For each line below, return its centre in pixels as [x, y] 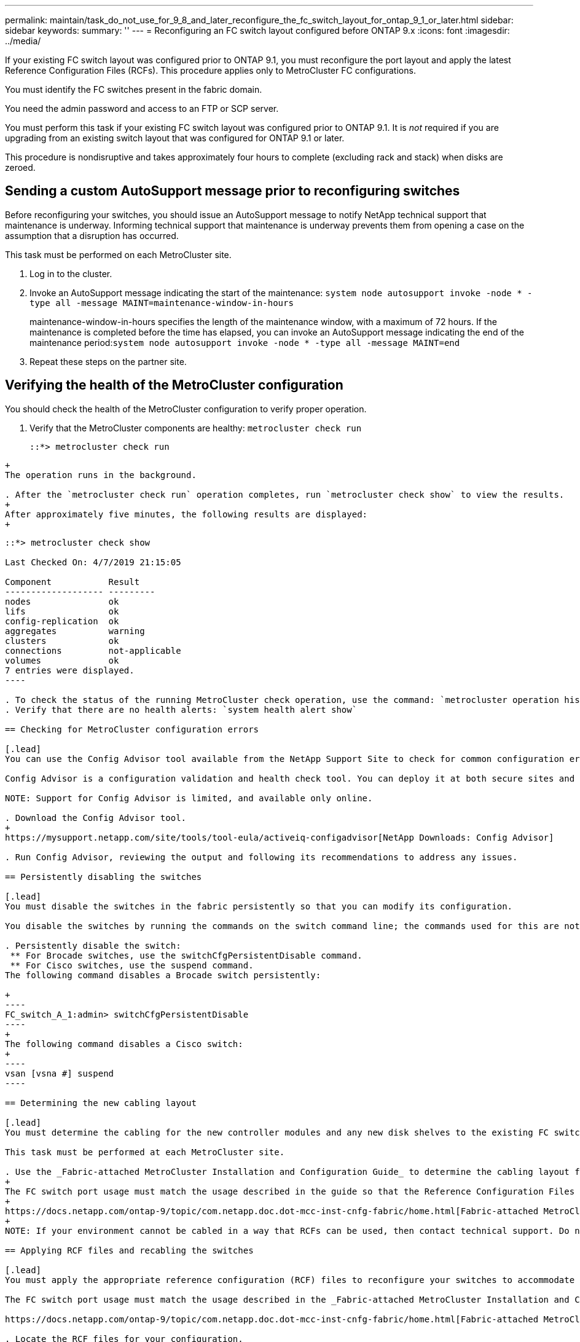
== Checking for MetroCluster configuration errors [132, 729]
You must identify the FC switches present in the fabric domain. [134, 89]
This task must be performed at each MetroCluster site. [145, 1152]
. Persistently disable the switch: [93, 945]
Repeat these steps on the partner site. [108, 361]
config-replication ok [62, 621]
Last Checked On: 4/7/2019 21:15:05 [93, 562]
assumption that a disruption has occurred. [92, 235]
